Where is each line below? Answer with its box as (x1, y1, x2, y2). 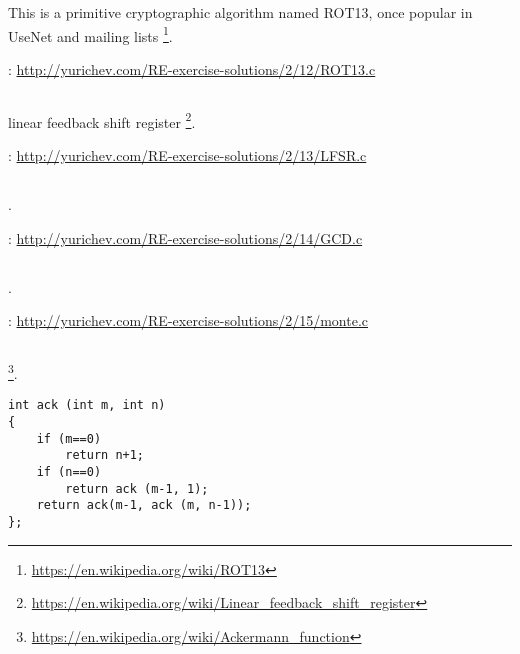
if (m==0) (36, 431, 102, 446)
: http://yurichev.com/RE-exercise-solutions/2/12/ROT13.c (8, 58, 376, 79)
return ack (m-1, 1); (65, 481, 209, 496)
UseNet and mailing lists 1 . (8, 22, 173, 46)
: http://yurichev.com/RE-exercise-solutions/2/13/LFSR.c (8, 145, 367, 166)
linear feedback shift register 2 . (8, 108, 196, 132)
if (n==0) (36, 465, 102, 480)
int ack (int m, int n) (8, 398, 166, 413)
